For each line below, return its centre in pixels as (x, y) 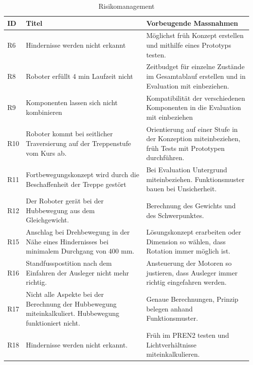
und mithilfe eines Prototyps (189, 45)
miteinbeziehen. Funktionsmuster (195, 179)
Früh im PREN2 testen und (188, 335)
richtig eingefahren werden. (186, 282)
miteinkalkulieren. (173, 354)
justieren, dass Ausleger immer (192, 272)
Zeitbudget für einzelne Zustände (195, 66)
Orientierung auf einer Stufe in (192, 129)
